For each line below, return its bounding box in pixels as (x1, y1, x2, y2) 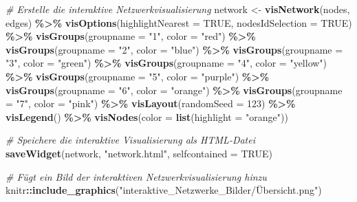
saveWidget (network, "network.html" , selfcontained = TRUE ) (6, 146, 272, 160)
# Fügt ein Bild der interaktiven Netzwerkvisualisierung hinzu (6, 169, 267, 183)
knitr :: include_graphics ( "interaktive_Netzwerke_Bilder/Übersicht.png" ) (6, 183, 322, 197)
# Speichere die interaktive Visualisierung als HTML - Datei (6, 133, 256, 147)
